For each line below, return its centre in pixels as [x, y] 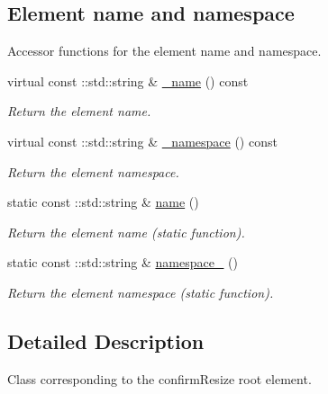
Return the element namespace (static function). [141, 292]
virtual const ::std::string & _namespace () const [142, 141]
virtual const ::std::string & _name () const [128, 81]
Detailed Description [106, 340]
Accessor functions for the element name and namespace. [164, 51]
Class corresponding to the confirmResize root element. [159, 378]
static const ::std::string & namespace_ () [123, 262]
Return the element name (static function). [126, 232]
